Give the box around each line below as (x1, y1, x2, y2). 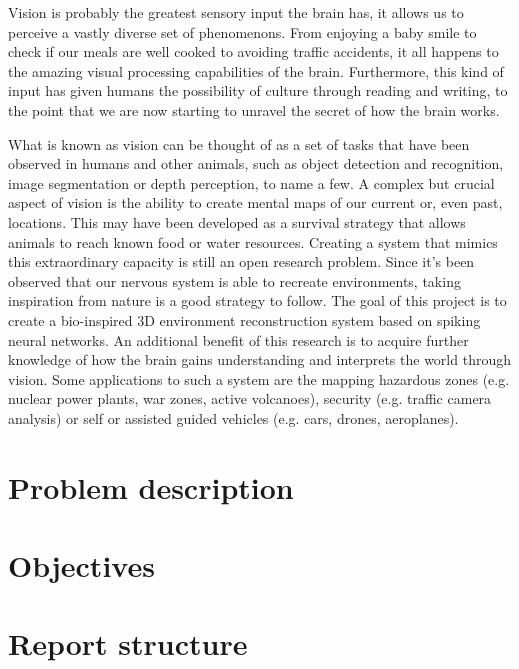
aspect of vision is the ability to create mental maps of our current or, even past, (8, 192, 503, 213)
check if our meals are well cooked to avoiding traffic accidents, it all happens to (8, 41, 499, 62)
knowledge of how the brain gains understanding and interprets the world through (8, 349, 511, 370)
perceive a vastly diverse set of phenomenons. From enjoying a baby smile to (8, 21, 477, 42)
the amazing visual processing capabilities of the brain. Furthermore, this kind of (8, 60, 504, 81)
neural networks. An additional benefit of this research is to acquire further (8, 329, 469, 350)
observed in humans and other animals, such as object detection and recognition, (8, 153, 504, 174)
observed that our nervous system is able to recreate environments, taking (8, 270, 461, 291)
